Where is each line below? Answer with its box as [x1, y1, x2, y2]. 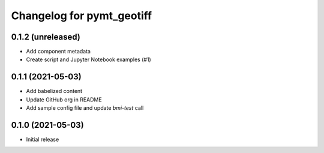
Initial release [26, 136, 59, 143]
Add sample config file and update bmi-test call [26, 104, 144, 112]
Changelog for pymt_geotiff [11, 9, 152, 22]
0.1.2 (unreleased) [11, 32, 80, 42]
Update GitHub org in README [26, 96, 102, 103]
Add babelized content [26, 88, 83, 95]
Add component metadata [26, 48, 91, 55]
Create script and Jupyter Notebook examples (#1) [26, 56, 151, 63]
